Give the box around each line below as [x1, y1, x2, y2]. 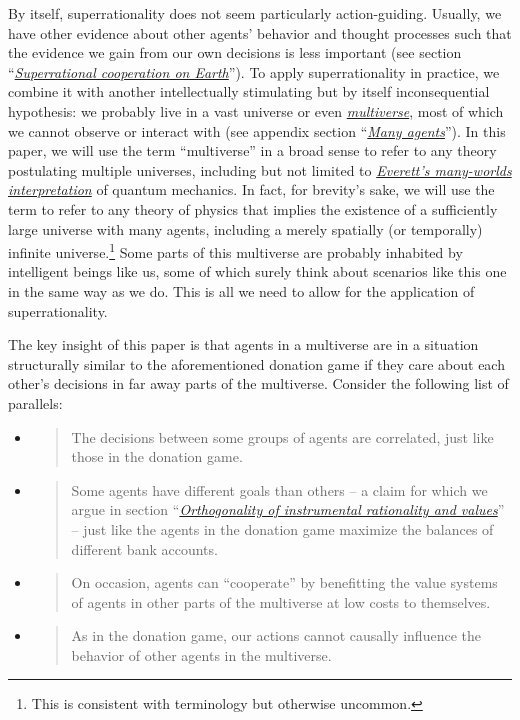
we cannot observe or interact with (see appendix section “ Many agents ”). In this [8, 120, 506, 141]
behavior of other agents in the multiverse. [71, 644, 332, 665]
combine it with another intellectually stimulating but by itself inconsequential [8, 81, 490, 102]
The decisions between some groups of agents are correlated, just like [71, 426, 494, 447]
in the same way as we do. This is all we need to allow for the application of [8, 280, 475, 301]
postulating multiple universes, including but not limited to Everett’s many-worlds [8, 159, 512, 180]
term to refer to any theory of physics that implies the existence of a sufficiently [8, 198, 498, 219]
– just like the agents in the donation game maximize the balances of [71, 518, 494, 539]
